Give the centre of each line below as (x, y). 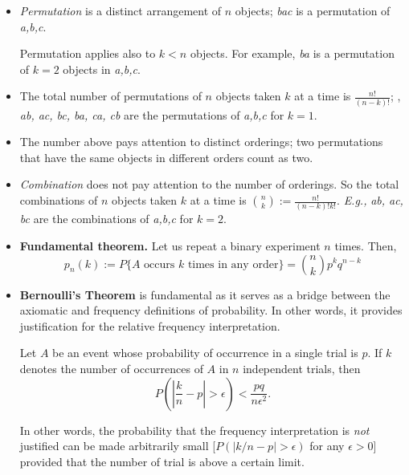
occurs (160, 264)
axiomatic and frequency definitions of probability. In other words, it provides (211, 310)
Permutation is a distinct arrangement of (121, 10)
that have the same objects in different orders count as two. (166, 157)
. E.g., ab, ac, (370, 200)
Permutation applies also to (88, 53)
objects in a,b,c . (102, 69)
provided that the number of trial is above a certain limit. (162, 461)
